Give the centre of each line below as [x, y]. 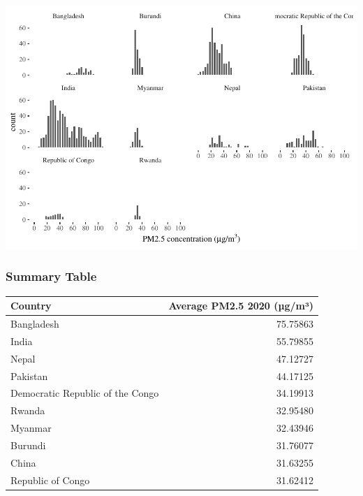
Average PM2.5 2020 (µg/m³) [241, 306]
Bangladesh [35, 324]
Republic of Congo [50, 480]
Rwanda [28, 410]
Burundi [28, 445]
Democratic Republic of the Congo [85, 393]
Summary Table [51, 276]
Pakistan [29, 375]
